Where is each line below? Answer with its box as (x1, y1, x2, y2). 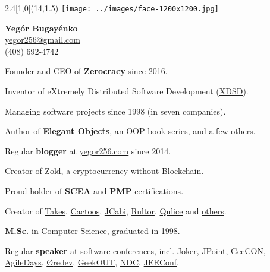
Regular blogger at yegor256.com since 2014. (5, 144, 171, 157)
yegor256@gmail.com (5, 33, 80, 46)
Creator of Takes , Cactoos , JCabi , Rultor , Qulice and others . (5, 204, 227, 217)
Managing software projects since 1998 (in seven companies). (5, 105, 226, 117)
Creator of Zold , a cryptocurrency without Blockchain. (5, 165, 204, 177)
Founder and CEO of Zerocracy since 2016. (5, 65, 168, 77)
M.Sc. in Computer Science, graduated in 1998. (5, 224, 180, 237)
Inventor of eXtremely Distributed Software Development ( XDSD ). (5, 85, 249, 97)
